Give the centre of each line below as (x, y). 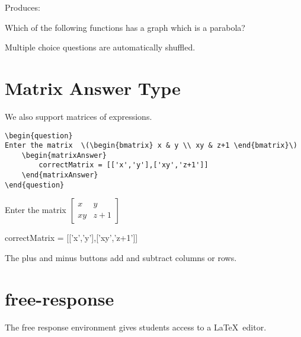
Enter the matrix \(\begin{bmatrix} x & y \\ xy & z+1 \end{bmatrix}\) (151, 146)
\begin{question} (39, 136)
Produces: (23, 7)
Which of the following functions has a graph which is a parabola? (125, 27)
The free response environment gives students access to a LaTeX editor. (136, 327)
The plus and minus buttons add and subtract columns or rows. (121, 258)
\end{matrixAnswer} (60, 175)
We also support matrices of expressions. (79, 116)
